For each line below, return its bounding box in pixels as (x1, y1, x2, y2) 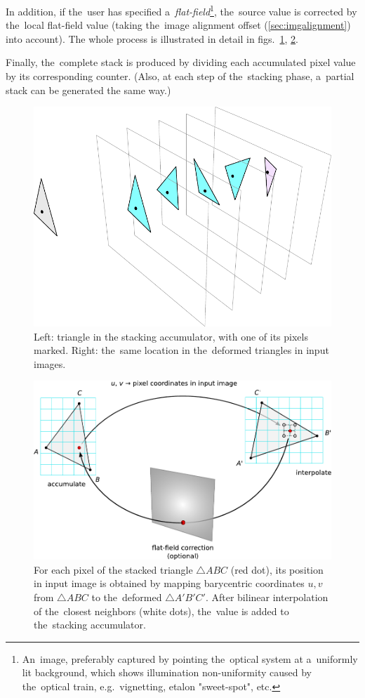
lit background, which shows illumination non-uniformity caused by (22, 665, 312, 680)
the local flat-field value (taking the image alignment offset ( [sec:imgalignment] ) (6, 18, 351, 32)
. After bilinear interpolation (205, 589, 328, 604)
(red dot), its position (230, 562, 324, 577)
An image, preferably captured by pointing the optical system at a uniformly (22, 651, 358, 666)
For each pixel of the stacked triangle (34, 562, 193, 577)
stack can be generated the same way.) (6, 82, 171, 97)
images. (34, 356, 66, 371)
